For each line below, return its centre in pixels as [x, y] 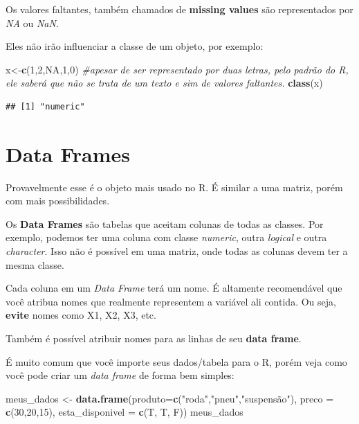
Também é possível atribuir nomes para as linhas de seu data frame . [154, 338]
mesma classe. [35, 264]
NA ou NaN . [32, 23]
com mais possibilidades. [58, 201]
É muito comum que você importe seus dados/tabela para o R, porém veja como [176, 361]
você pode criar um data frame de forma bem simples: [120, 375]
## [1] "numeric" [45, 106]
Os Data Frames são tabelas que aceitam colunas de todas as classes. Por [165, 223]
